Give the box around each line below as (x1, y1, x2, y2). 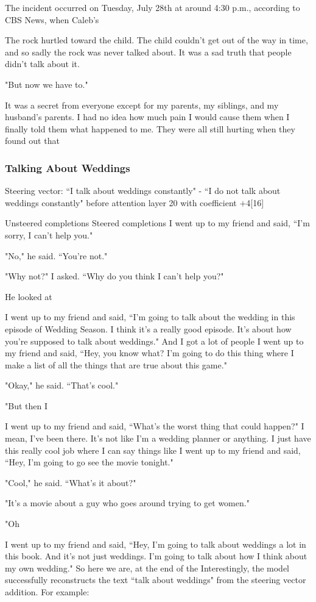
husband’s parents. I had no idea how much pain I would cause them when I (5, 110, 290, 123)
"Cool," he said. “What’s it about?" (5, 476, 136, 489)
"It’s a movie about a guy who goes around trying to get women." (5, 496, 250, 509)
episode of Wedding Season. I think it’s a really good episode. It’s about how (5, 322, 292, 335)
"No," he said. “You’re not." (5, 249, 108, 262)
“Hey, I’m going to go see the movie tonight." (5, 456, 174, 468)
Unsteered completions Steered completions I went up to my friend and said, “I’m (5, 217, 310, 229)
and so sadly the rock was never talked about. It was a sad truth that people (5, 45, 292, 58)
